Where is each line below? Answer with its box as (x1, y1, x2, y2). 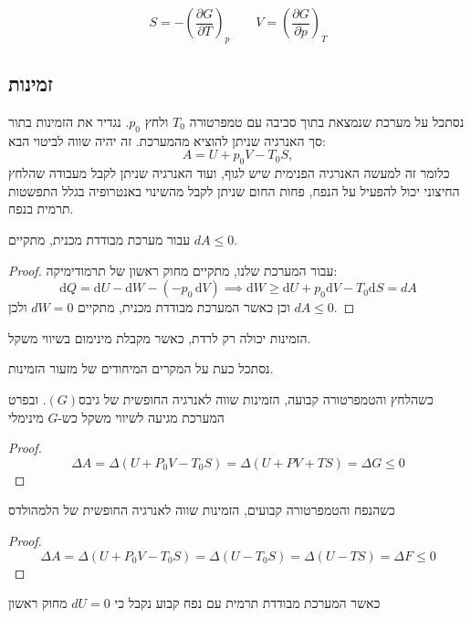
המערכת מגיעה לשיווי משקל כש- (58, 407, 225, 426)
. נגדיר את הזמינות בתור (8, 112, 130, 131)
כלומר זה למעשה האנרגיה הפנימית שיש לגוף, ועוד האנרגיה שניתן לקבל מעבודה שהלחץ (8, 163, 450, 183)
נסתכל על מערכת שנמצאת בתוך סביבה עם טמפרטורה (189, 112, 465, 131)
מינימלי (8, 407, 44, 426)
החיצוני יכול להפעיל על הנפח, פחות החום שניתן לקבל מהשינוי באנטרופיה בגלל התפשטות (8, 181, 460, 200)
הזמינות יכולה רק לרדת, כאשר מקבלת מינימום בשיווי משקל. (8, 328, 311, 347)
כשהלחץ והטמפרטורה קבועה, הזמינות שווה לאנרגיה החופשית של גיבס (78, 389, 434, 408)
